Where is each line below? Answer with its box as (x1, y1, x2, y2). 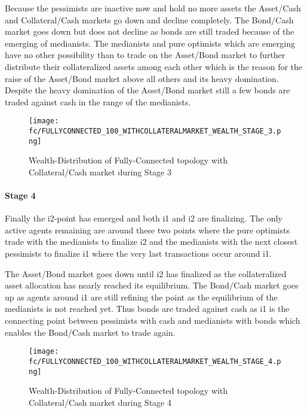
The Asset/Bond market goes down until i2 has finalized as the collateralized (5, 267, 287, 280)
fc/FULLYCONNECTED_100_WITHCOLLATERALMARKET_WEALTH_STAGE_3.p (29, 127, 281, 135)
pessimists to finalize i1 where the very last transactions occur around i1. (5, 247, 272, 260)
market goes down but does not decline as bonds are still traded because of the (5, 25, 294, 38)
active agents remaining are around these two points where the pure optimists (5, 223, 290, 236)
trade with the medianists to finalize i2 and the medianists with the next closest (5, 235, 298, 248)
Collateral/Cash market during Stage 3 (29, 165, 171, 178)
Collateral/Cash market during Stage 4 (29, 396, 171, 408)
